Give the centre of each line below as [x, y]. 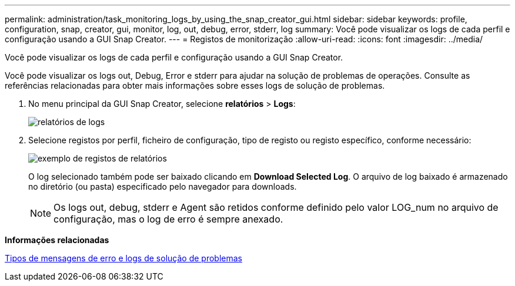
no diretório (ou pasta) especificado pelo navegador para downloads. [163, 186]
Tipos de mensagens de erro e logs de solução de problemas [123, 258]
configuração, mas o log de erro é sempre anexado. [168, 219]
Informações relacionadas [57, 240]
